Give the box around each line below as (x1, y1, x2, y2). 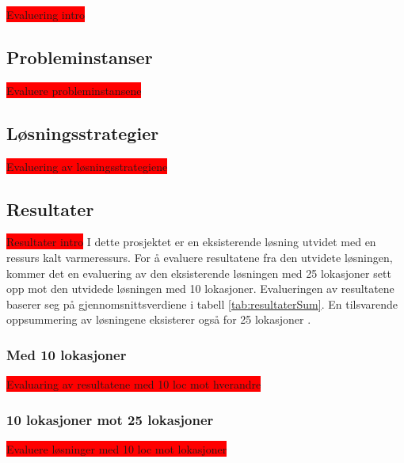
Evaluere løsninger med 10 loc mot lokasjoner (6, 440, 227, 457)
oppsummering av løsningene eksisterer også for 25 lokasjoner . (6, 311, 311, 328)
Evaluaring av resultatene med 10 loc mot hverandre (6, 376, 261, 393)
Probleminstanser (6, 44, 153, 69)
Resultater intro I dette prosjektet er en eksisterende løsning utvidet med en (6, 233, 376, 250)
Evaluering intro (6, 6, 86, 22)
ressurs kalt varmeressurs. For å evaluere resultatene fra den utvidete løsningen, (6, 249, 393, 265)
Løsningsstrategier (6, 120, 159, 145)
